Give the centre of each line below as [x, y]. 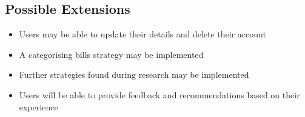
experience [39, 106]
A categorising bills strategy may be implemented [111, 54]
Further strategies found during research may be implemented [134, 74]
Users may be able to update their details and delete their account [142, 34]
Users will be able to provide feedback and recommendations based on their [159, 94]
